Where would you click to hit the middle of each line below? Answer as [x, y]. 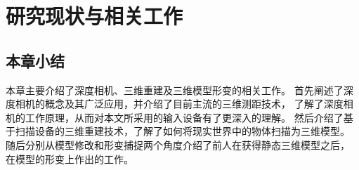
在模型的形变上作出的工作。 [70, 158]
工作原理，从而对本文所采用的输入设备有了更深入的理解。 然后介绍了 [184, 117]
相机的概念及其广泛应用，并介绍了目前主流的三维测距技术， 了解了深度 [179, 104]
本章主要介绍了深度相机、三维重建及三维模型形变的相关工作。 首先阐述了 [175, 90]
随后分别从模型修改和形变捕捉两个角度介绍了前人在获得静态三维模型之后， [178, 144]
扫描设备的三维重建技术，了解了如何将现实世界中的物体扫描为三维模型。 [182, 131]
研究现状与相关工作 [94, 16]
